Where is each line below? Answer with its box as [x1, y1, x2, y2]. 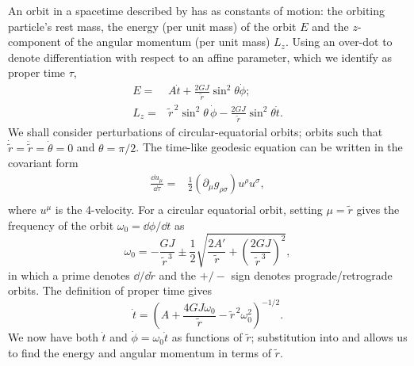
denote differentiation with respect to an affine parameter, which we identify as [8, 48, 393, 65]
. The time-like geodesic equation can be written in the [136, 139, 403, 155]
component [8, 33, 61, 50]
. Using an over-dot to [285, 33, 393, 50]
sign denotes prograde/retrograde [231, 266, 393, 283]
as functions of [171, 329, 243, 345]
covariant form [8, 154, 79, 171]
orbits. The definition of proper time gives [8, 282, 212, 299]
